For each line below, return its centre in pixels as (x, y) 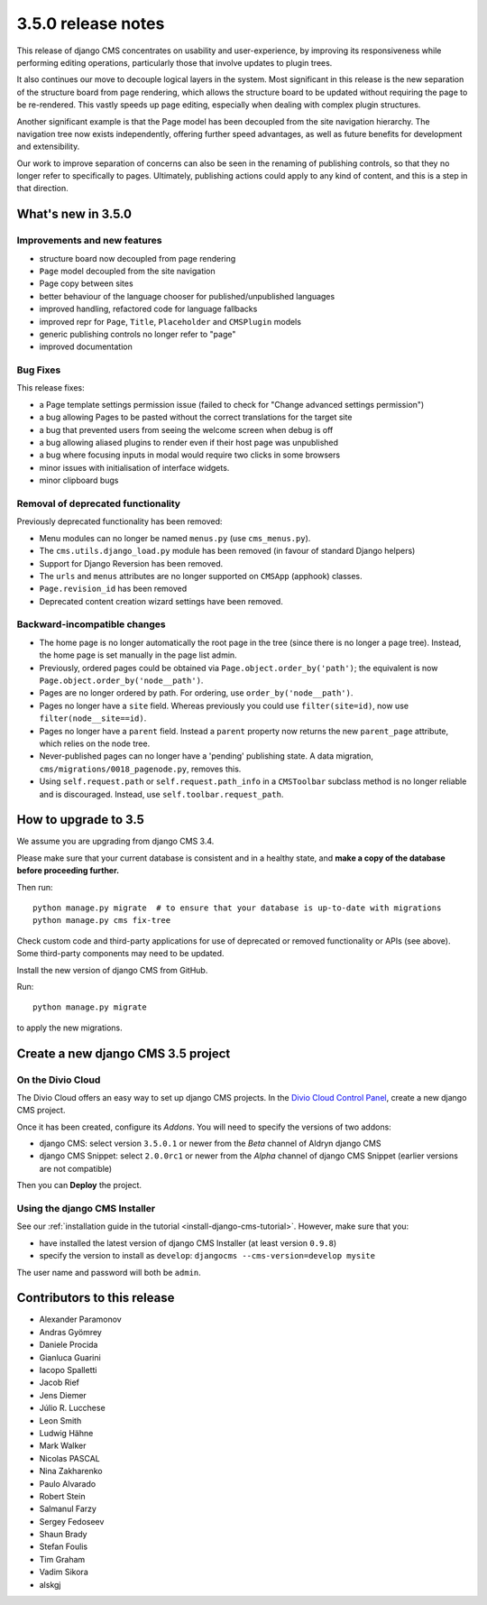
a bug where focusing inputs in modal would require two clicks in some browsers (190, 455)
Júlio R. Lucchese (72, 1408)
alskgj (50, 1584)
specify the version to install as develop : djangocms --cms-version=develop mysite (207, 1256)
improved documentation (86, 346)
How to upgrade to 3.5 (80, 820)
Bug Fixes (39, 370)
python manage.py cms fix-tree (102, 921)
